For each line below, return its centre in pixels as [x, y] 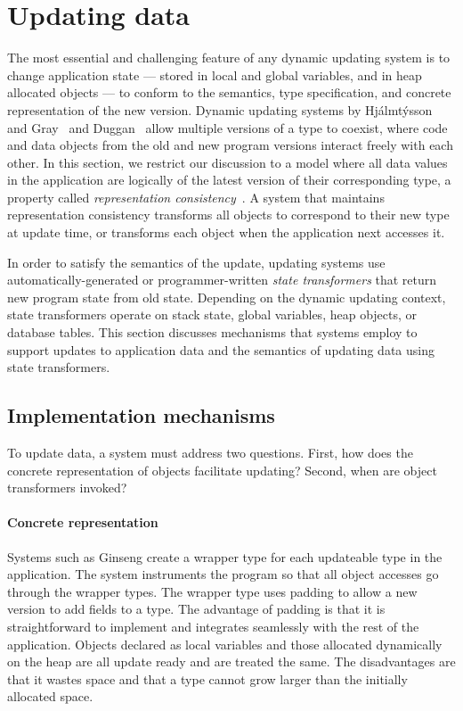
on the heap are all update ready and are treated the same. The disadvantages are [231, 661]
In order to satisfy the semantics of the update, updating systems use [196, 262]
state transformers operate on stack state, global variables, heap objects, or [212, 314]
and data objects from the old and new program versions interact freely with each [230, 145]
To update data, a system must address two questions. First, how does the [210, 453]
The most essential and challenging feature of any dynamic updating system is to [229, 58]
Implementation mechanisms [141, 415]
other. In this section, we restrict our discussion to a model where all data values [227, 162]
